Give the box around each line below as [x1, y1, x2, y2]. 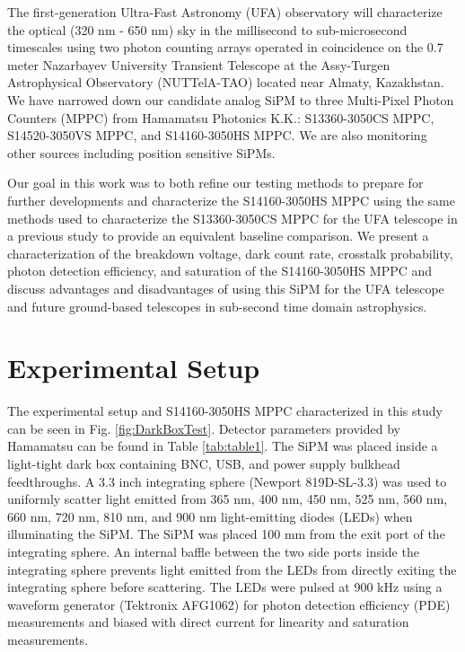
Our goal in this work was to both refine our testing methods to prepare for [7, 173, 424, 192]
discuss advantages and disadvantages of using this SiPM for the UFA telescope [7, 278, 444, 297]
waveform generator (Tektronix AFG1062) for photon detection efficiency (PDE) [7, 595, 451, 613]
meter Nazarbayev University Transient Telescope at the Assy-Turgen [7, 55, 390, 74]
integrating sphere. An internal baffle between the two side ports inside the [7, 542, 419, 560]
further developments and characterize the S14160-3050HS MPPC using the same [7, 190, 455, 209]
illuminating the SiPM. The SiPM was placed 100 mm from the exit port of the [7, 524, 445, 543]
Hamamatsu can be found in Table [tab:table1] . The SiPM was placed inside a [7, 436, 438, 455]
